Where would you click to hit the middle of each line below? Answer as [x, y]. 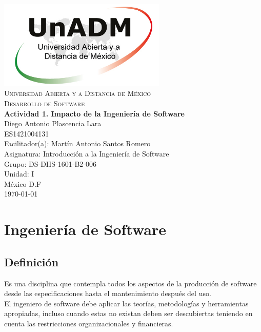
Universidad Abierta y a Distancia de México [78, 93]
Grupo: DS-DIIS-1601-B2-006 [51, 163]
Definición [32, 261]
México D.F [23, 183]
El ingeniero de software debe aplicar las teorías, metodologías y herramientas [126, 303]
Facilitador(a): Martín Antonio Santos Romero [77, 143]
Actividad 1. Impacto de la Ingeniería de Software [94, 113]
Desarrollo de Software [44, 103]
